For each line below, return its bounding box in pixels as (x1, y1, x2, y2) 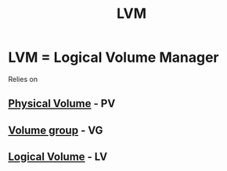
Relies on (8, 74, 38, 84)
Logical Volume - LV (8, 150, 108, 164)
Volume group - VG (8, 123, 103, 137)
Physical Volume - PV (8, 97, 116, 110)
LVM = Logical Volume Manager (8, 48, 219, 66)
